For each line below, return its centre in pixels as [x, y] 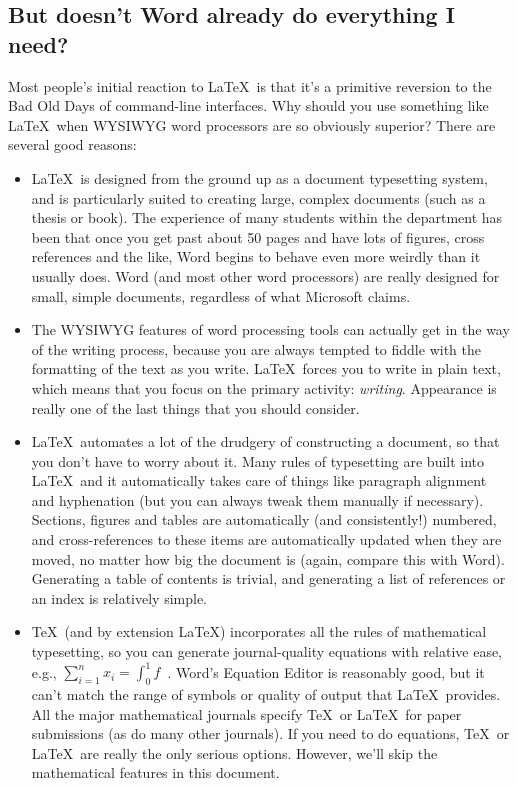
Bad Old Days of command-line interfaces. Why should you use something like [248, 105]
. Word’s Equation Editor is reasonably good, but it [326, 671]
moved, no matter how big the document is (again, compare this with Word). [268, 558]
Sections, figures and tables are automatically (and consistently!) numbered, [264, 519]
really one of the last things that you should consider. [195, 407]
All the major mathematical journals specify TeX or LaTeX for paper [246, 713]
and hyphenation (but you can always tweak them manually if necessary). [257, 499]
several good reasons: [72, 144]
